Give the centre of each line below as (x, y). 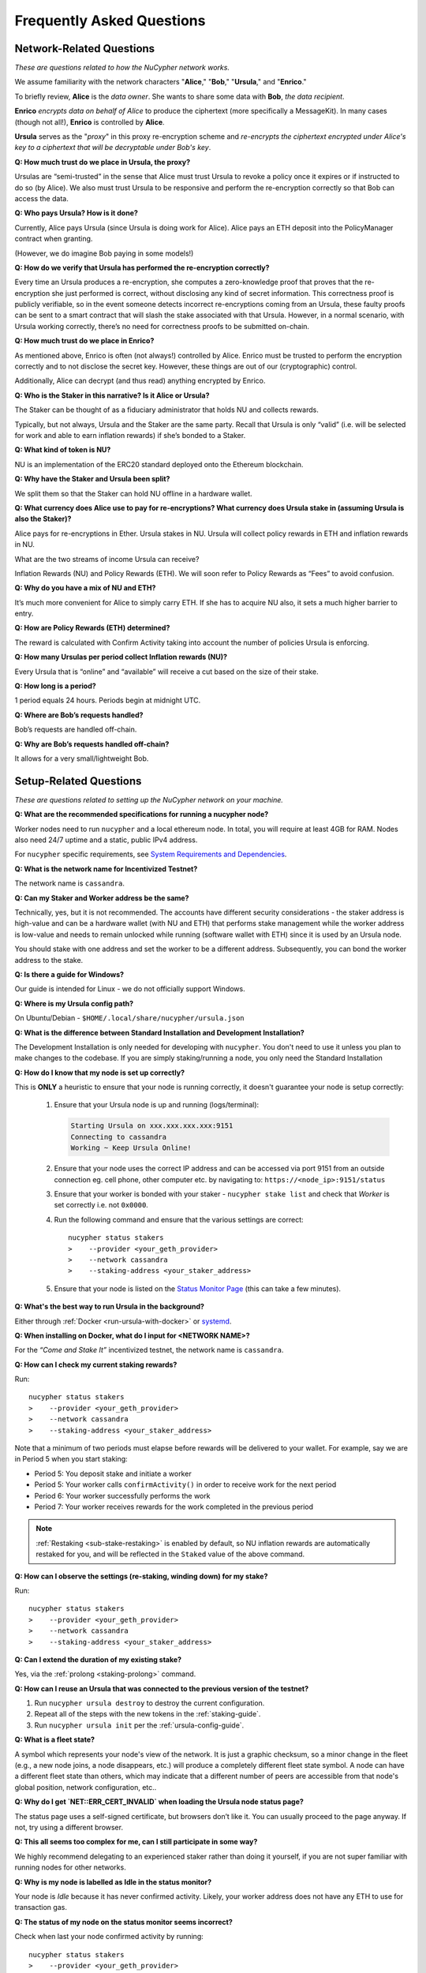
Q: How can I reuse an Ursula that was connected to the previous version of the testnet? (162, 1688)
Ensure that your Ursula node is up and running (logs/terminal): (157, 1105)
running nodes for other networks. (70, 1867)
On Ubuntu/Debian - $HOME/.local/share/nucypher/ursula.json (129, 1018)
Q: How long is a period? (55, 686)
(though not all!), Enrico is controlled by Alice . (90, 122)
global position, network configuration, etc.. (86, 1787)
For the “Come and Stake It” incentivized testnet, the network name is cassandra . (149, 1350)
